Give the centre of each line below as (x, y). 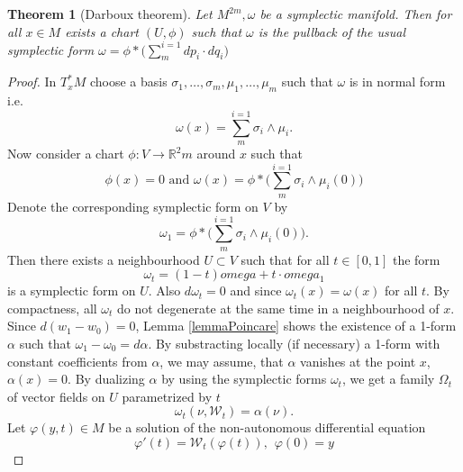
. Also (164, 290)
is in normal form (397, 82)
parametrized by (167, 396)
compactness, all (52, 308)
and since (256, 290)
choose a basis (128, 82)
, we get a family (388, 379)
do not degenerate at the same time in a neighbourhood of (278, 308)
